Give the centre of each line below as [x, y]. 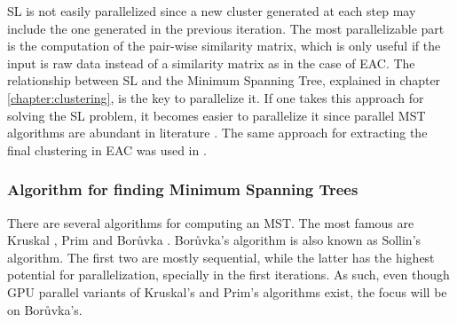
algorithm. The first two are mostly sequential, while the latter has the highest [221, 257]
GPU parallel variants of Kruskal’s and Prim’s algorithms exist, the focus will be [227, 291]
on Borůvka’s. [45, 309]
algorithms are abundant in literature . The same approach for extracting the [217, 133]
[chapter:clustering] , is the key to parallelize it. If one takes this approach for [216, 97]
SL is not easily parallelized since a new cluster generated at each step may [212, 11]
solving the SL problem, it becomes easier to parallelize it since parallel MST [217, 115]
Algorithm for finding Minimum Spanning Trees [183, 189]
